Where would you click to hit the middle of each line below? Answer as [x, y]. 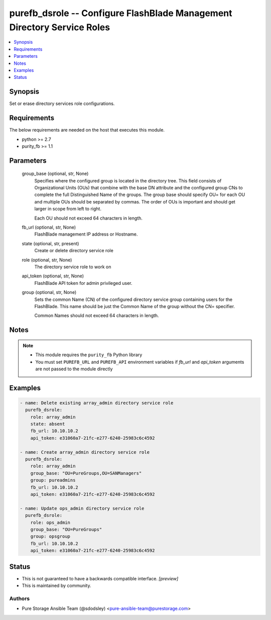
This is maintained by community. [56, 586]
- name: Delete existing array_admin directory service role [97, 403]
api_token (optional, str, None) [53, 276]
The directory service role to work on [73, 267]
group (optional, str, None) [49, 292]
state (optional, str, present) [50, 243]
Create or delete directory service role [74, 251]
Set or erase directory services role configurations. [62, 104]
